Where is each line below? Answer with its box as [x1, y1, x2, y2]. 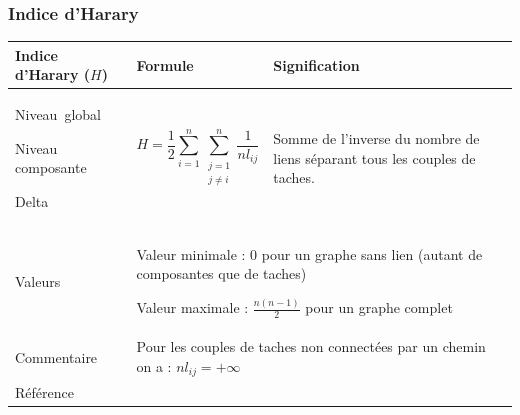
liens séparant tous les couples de [273, 147, 476, 168]
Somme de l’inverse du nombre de [273, 127, 480, 148]
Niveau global [15, 104, 101, 125]
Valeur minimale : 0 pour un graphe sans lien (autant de [136, 243, 483, 264]
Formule [136, 54, 194, 75]
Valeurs [15, 270, 61, 291]
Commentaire [15, 346, 98, 367]
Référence [15, 381, 74, 402]
